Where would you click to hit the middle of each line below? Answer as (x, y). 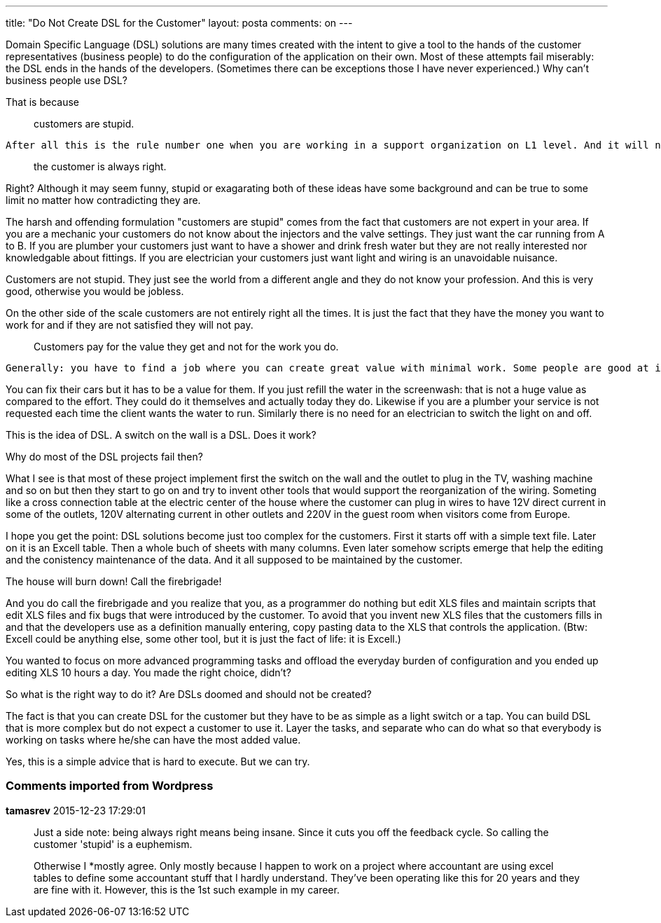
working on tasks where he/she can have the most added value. (153, 740)
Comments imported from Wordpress (110, 786)
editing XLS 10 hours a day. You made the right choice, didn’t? (148, 672)
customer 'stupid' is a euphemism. (113, 844)
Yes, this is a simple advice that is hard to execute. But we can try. (158, 761)
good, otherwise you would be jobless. (95, 291)
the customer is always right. (100, 166)
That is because (42, 102)
